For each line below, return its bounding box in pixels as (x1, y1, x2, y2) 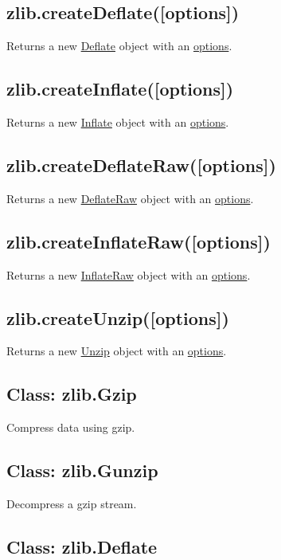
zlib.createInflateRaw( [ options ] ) (6, 229, 271, 253)
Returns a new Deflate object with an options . (6, 37, 232, 54)
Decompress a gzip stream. (6, 495, 137, 511)
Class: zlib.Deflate (6, 534, 158, 558)
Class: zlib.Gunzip (6, 458, 158, 483)
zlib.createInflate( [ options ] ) (6, 76, 234, 101)
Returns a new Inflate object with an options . (6, 114, 229, 130)
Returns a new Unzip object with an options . (6, 343, 227, 359)
